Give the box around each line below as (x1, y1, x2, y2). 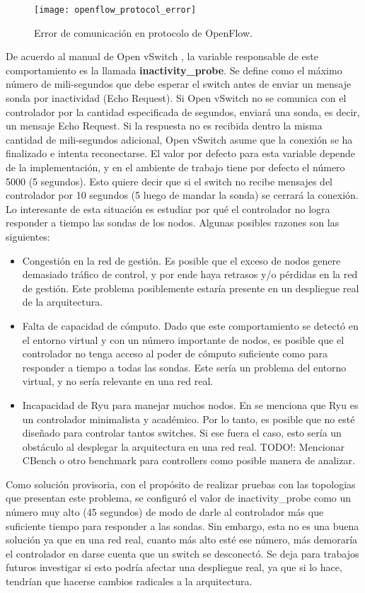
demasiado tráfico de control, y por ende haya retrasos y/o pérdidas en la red (22, 267, 358, 282)
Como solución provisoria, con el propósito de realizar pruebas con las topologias (6, 476, 356, 491)
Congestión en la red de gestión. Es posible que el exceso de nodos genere (22, 253, 341, 267)
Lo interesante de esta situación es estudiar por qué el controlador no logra (6, 201, 330, 216)
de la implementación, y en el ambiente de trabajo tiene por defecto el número (6, 160, 345, 174)
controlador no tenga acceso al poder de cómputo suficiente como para (22, 346, 328, 361)
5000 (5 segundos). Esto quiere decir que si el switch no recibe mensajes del (6, 173, 333, 188)
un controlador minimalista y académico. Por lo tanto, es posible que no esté (22, 411, 355, 426)
